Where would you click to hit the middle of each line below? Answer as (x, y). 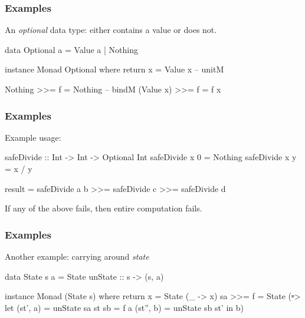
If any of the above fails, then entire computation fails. (104, 208)
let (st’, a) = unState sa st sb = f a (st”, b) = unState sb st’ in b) (124, 307)
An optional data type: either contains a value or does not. (111, 30)
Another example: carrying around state (77, 256)
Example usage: (33, 137)
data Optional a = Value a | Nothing (71, 49)
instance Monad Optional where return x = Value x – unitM (114, 69)
